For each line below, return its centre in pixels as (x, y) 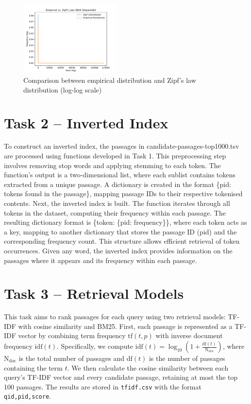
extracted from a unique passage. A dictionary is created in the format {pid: (117, 184)
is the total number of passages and (71, 358)
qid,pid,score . (27, 396)
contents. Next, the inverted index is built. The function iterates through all (117, 203)
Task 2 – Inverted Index (86, 123)
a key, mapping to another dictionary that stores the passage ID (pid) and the (120, 231)
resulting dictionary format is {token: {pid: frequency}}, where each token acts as (125, 222)
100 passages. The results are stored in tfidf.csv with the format (103, 386)
